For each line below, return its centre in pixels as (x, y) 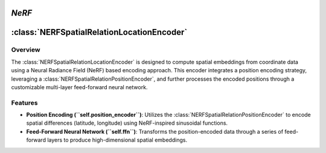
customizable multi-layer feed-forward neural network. (79, 87)
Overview (26, 50)
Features (24, 102)
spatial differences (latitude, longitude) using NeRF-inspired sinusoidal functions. (127, 123)
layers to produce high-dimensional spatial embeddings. (117, 140)
